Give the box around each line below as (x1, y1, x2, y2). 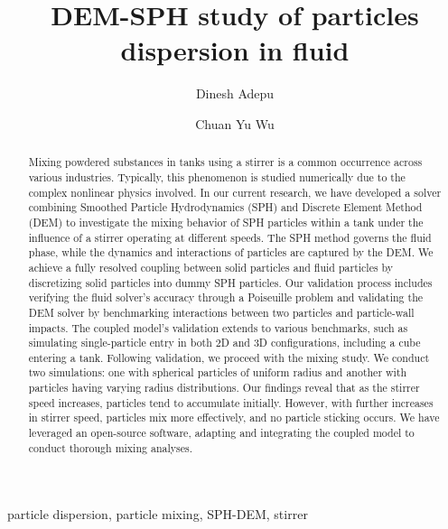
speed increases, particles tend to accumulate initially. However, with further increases (28, 394, 434, 410)
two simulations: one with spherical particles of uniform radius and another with (28, 365, 407, 380)
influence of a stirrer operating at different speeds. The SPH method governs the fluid (28, 229, 432, 245)
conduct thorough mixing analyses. (28, 440, 192, 455)
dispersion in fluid (120, 32, 350, 69)
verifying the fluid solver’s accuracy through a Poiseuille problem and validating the (28, 290, 424, 305)
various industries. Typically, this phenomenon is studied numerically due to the (28, 169, 406, 184)
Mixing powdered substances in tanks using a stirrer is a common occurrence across (28, 154, 423, 170)
